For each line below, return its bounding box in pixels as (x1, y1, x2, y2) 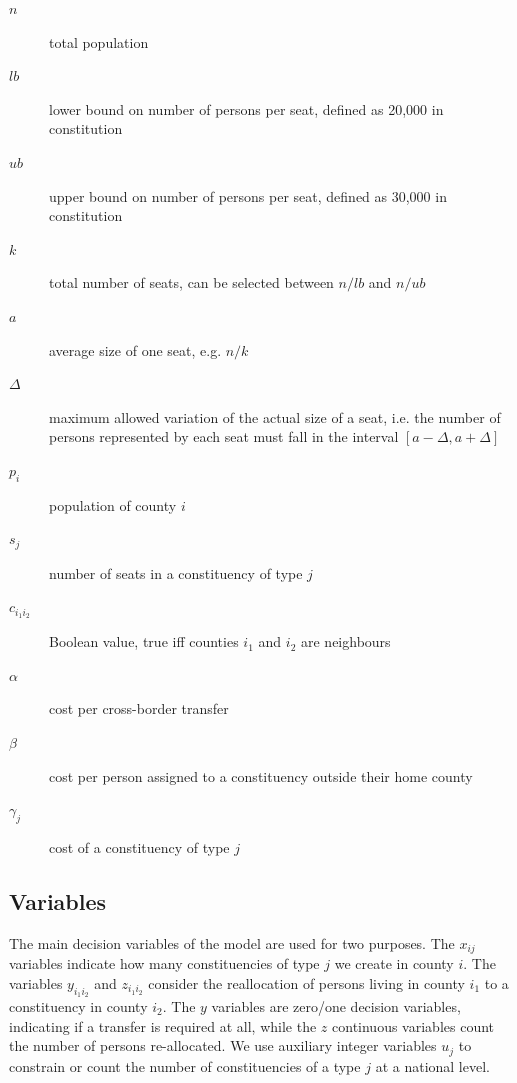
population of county (49, 494, 177, 515)
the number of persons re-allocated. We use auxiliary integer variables (9, 1035, 437, 1056)
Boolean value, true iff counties (49, 631, 239, 652)
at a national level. (375, 1055, 490, 1076)
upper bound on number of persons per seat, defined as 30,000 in (49, 185, 447, 206)
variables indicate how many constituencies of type (9, 953, 320, 974)
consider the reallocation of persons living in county (148, 972, 465, 993)
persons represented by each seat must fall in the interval (49, 426, 399, 447)
